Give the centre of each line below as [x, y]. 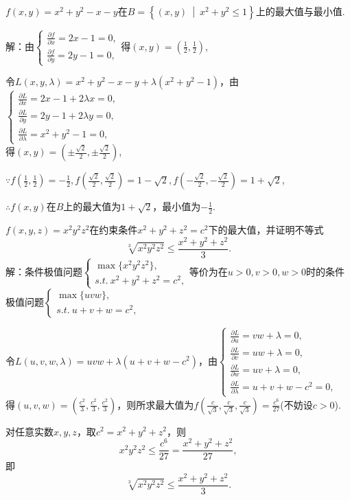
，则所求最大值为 [155, 404]
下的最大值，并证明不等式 [266, 230]
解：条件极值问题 [44, 272]
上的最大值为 [92, 206]
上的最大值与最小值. [300, 11]
